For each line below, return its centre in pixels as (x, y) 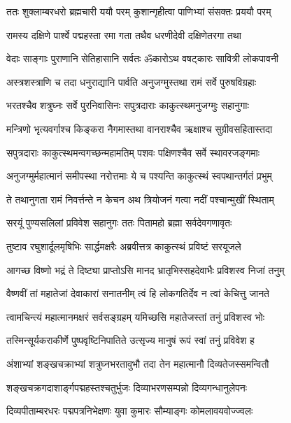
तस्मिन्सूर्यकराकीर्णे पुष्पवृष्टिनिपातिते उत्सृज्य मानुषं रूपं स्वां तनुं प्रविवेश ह (130, 340)
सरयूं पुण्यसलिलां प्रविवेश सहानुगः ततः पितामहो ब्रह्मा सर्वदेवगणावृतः (119, 223)
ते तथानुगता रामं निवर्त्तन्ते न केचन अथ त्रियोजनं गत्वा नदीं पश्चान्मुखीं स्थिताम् (140, 199)
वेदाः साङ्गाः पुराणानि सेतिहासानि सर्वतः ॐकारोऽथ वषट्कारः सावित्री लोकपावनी (143, 58)
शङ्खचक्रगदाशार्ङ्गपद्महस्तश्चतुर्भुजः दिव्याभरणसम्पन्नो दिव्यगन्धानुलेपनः (127, 387)
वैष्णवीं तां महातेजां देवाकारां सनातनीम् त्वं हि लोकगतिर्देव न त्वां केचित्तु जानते (138, 293)
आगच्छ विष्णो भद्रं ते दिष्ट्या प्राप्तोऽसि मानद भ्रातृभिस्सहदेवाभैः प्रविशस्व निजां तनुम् (145, 270)
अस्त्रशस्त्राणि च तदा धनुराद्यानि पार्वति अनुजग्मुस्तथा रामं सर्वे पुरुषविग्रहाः (132, 81)
